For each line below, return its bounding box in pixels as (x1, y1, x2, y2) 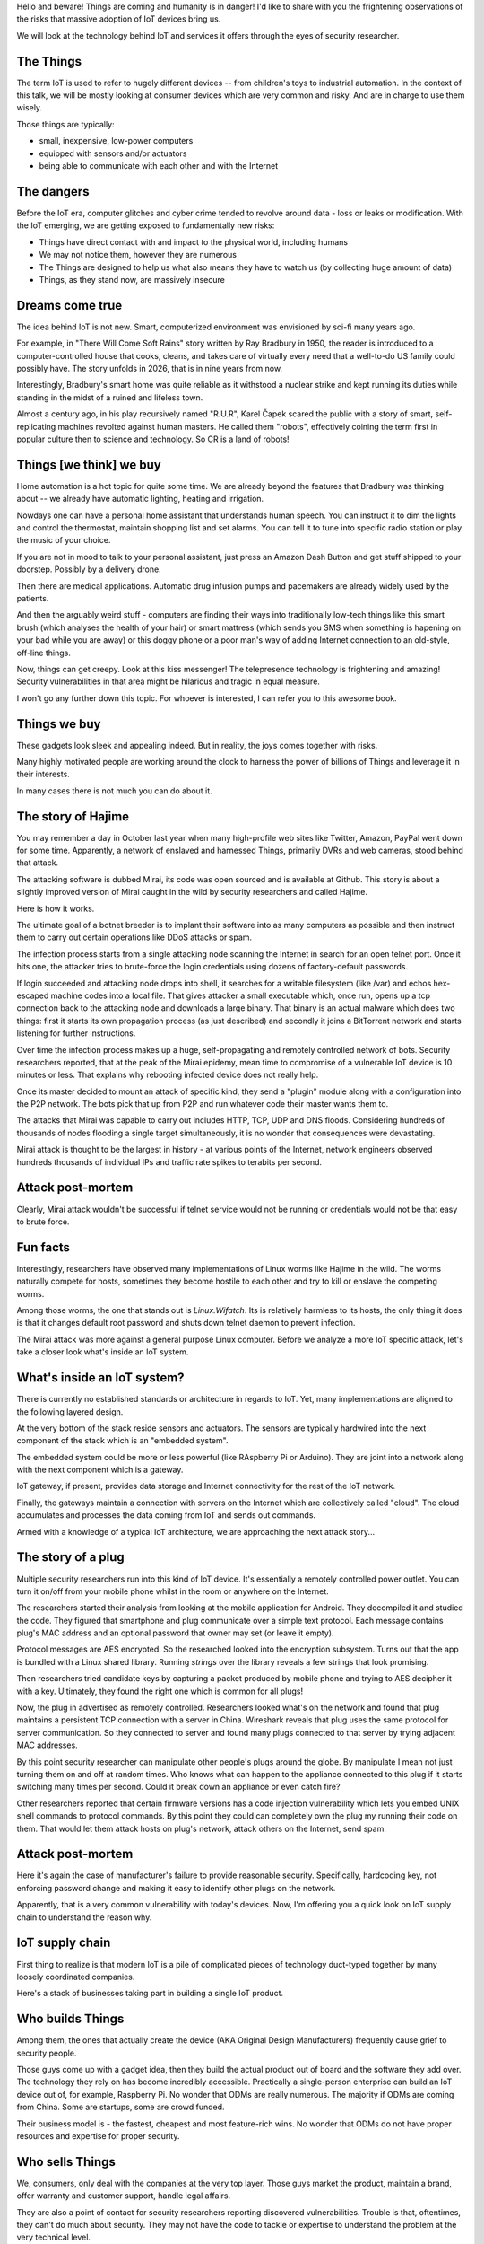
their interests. (16, 768, 71, 780)
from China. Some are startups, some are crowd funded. (16, 2101, 225, 2113)
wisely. (16, 102, 43, 113)
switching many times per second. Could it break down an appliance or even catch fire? (16, 1782, 341, 1793)
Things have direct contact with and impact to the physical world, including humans (39, 236, 349, 247)
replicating (16, 421, 56, 432)
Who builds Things (16, 2012, 125, 2027)
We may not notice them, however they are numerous (39, 250, 238, 260)
